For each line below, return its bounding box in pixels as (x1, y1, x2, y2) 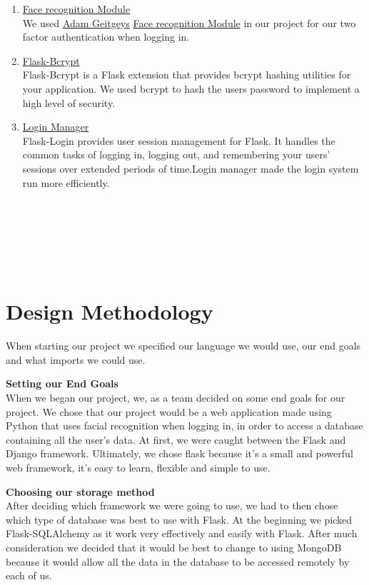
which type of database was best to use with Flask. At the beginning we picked (6, 512, 353, 526)
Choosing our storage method (6, 484, 155, 499)
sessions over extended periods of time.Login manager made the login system (22, 161, 359, 175)
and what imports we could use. (6, 352, 146, 367)
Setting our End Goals (6, 376, 118, 391)
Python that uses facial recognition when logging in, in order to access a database (6, 418, 363, 433)
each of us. (6, 568, 52, 583)
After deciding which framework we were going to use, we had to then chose (6, 498, 338, 513)
